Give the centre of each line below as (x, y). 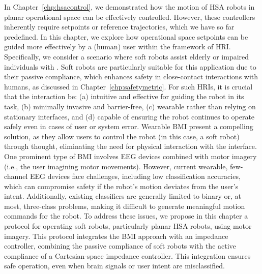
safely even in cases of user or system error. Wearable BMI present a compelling (129, 126)
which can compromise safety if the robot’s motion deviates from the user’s (121, 186)
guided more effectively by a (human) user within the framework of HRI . (118, 47)
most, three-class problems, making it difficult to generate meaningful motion (125, 206)
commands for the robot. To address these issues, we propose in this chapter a (126, 216)
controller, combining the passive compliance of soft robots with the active (120, 246)
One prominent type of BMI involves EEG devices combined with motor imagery (130, 156)
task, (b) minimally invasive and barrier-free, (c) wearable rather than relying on (130, 106)
